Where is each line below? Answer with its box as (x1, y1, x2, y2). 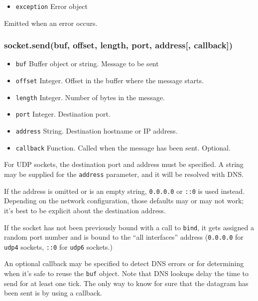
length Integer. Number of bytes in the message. (15, 92, 165, 102)
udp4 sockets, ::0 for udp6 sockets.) (4, 241, 113, 252)
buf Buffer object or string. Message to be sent (15, 58, 159, 69)
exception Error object (15, 1, 88, 11)
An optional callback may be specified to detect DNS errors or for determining (4, 258, 244, 269)
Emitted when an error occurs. (4, 17, 98, 28)
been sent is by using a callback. (4, 288, 102, 298)
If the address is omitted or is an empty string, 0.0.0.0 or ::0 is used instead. (4, 185, 245, 196)
